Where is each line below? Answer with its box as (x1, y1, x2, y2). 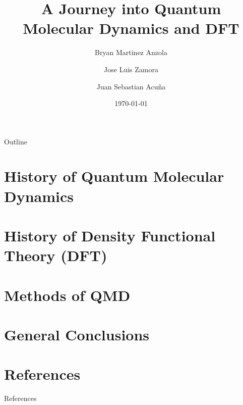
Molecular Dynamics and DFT (23, 18, 239, 38)
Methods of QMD (4, 284, 131, 305)
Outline (4, 136, 27, 146)
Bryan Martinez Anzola (95, 47, 167, 58)
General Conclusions (4, 324, 150, 344)
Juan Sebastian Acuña (96, 81, 166, 91)
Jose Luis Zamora (104, 64, 158, 74)
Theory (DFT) (4, 245, 107, 266)
